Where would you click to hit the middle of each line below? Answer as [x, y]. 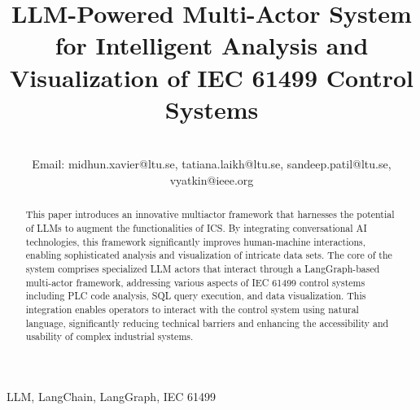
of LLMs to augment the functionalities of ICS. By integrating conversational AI [196, 227]
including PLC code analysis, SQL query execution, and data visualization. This [196, 296]
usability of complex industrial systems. [109, 336]
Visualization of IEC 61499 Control [212, 77]
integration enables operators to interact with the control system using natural [192, 309]
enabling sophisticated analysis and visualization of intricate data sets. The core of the [209, 255]
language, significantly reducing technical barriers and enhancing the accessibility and [207, 323]
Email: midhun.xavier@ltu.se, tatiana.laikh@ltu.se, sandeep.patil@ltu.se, [212, 164]
